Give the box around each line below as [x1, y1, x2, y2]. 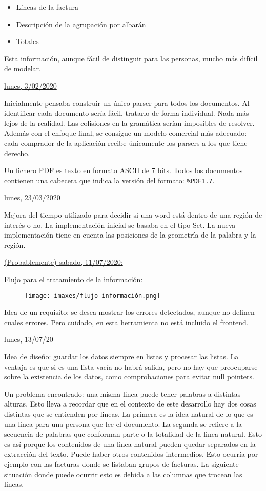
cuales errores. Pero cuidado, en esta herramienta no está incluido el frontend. [4, 316, 249, 327]
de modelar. [4, 63, 41, 74]
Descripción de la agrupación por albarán [16, 18, 146, 29]
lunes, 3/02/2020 [4, 80, 57, 91]
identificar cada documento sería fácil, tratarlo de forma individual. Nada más [4, 108, 249, 118]
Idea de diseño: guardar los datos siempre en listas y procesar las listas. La [4, 351, 239, 361]
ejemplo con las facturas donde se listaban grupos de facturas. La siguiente [4, 458, 239, 469]
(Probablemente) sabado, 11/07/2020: [4, 257, 123, 267]
